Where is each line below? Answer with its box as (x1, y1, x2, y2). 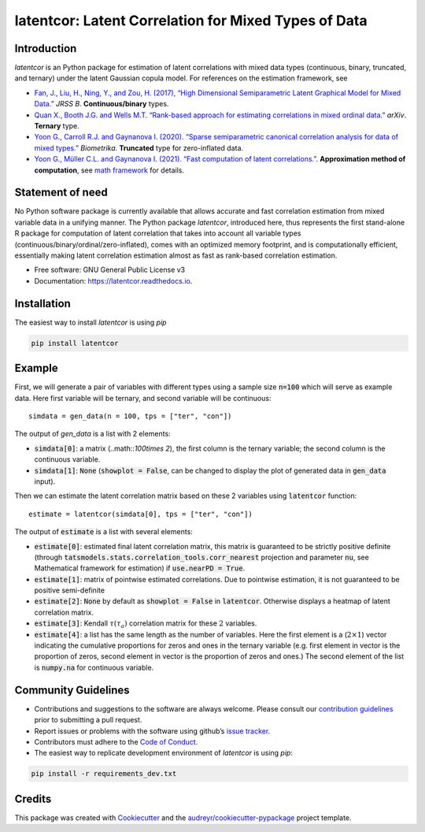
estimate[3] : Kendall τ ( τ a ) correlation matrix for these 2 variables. (34, 618, 257, 630)
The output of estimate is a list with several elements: (14, 527, 193, 537)
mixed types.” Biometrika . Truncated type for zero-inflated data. (34, 143, 244, 153)
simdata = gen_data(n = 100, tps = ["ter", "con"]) (28, 412, 232, 421)
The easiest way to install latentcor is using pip (14, 318, 167, 327)
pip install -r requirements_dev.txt (31, 769, 177, 778)
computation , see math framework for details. (34, 165, 185, 175)
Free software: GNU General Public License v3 (34, 265, 186, 275)
